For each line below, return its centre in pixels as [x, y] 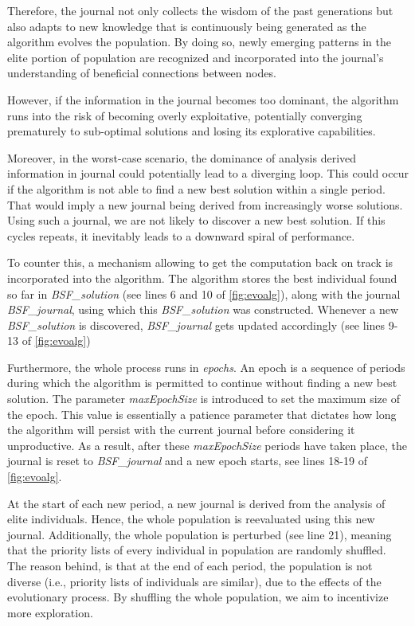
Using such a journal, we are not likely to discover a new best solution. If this [196, 220]
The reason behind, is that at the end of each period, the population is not [190, 565]
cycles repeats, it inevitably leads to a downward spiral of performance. [181, 235]
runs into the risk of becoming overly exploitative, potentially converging [185, 115]
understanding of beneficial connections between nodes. [142, 73]
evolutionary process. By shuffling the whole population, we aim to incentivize [198, 597]
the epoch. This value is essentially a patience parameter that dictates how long [202, 414]
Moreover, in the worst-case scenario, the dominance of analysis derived [182, 157]
